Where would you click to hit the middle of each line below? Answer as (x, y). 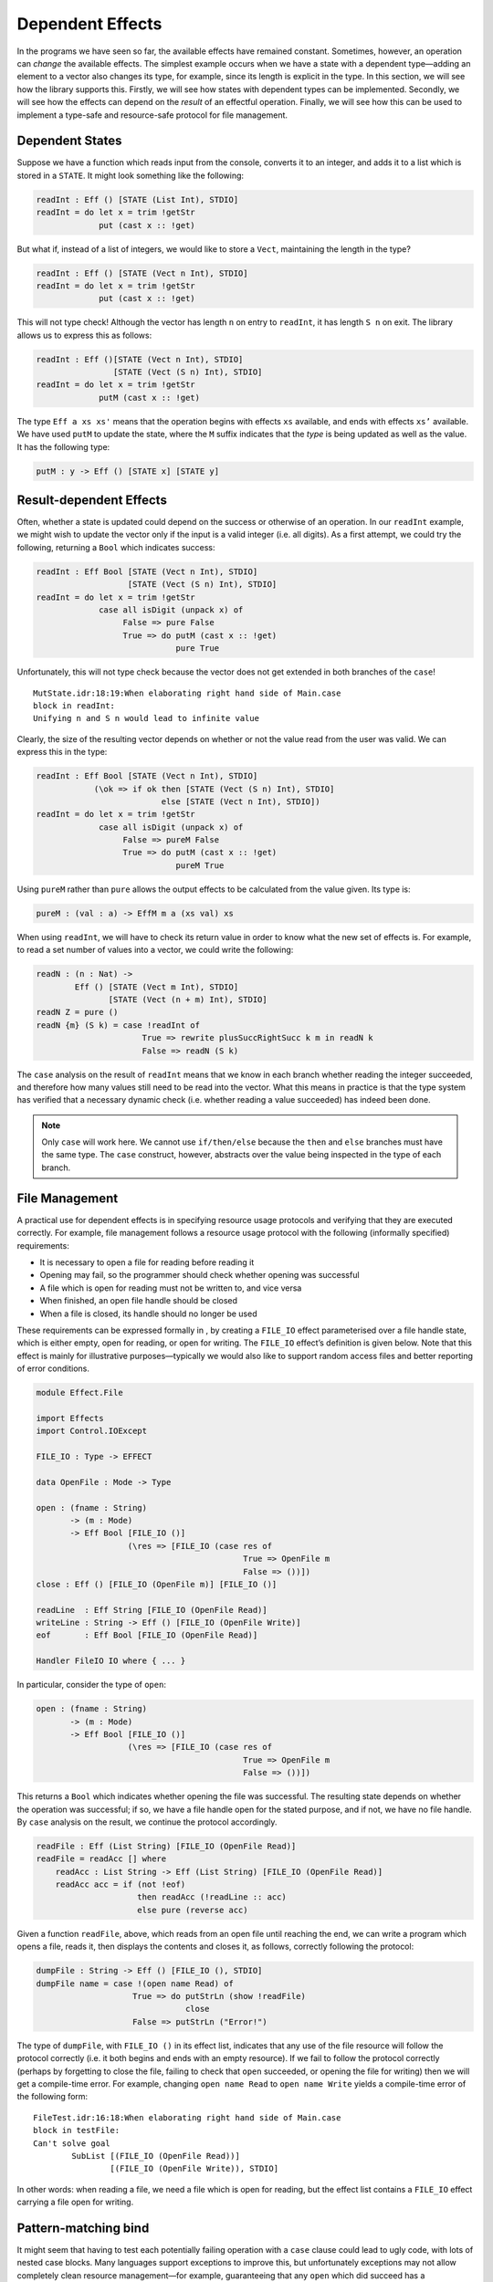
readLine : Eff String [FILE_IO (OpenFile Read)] (152, 1610)
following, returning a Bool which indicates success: (116, 547)
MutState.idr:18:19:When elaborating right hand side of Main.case (187, 693)
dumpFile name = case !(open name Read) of (135, 1984)
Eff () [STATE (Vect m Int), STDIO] (157, 987)
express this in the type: (62, 752)
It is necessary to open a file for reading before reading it (147, 1262)
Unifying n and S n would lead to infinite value (147, 718)
